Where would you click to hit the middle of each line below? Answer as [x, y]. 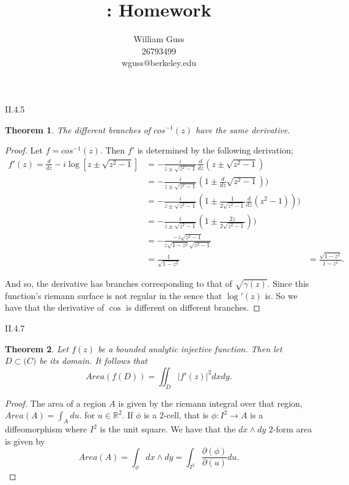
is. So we [281, 295]
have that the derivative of [55, 307]
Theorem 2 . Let [37, 348]
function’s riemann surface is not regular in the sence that [114, 295]
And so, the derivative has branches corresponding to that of [119, 283]
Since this [291, 283]
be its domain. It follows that [93, 361]
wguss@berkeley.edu [159, 63]
